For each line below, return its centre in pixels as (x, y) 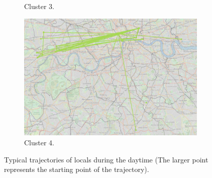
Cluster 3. (39, 6)
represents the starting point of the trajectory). (77, 169)
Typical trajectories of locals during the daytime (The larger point (106, 159)
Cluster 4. (39, 142)
